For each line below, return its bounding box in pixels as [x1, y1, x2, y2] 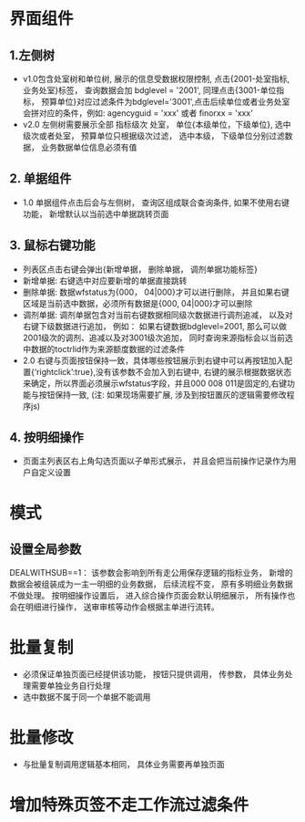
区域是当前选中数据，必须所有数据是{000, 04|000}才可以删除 [22, 297, 253, 308]
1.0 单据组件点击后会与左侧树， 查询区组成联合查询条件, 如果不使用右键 [22, 197, 290, 208]
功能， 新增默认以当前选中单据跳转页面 [22, 208, 169, 219]
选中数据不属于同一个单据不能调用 [22, 692, 151, 702]
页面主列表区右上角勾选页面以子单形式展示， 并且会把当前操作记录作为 [22, 455, 289, 466]
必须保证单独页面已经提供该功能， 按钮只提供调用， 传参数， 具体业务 [22, 669, 285, 680]
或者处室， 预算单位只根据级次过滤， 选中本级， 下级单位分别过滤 [38, 130, 285, 141]
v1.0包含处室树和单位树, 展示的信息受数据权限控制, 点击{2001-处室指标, [22, 74, 290, 84]
